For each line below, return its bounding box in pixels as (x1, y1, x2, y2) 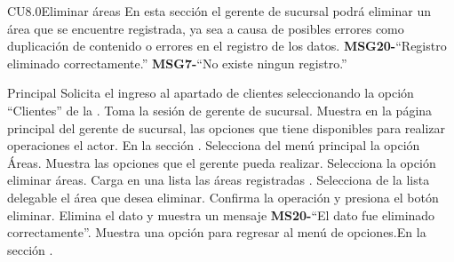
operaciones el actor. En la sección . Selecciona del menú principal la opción (7, 136, 420, 155)
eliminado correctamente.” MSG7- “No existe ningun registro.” (7, 53, 347, 72)
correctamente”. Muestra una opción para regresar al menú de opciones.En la (7, 223, 426, 242)
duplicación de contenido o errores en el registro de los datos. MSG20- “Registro (7, 36, 447, 55)
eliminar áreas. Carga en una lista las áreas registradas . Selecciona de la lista (7, 171, 430, 189)
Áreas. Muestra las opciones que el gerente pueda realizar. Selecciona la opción (7, 153, 436, 171)
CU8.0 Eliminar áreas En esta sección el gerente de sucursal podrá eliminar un (7, 2, 431, 20)
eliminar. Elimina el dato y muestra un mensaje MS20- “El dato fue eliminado (7, 205, 435, 224)
